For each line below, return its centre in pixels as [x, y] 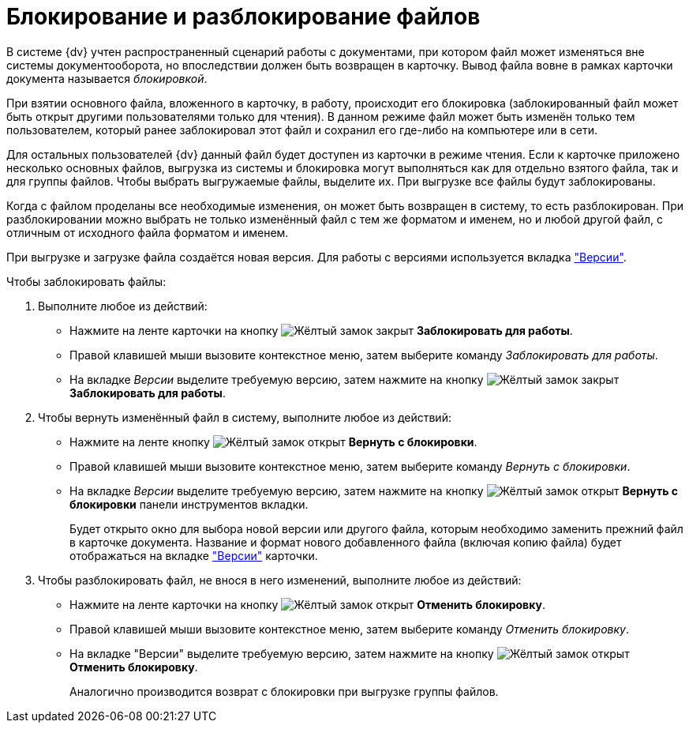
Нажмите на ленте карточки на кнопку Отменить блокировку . [307, 604]
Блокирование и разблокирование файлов [243, 17]
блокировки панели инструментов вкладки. [189, 504]
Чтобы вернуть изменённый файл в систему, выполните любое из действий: [245, 417]
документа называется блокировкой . [107, 78]
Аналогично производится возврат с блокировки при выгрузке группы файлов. [284, 691]
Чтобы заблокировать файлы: [86, 281]
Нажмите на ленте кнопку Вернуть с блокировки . [273, 442]
